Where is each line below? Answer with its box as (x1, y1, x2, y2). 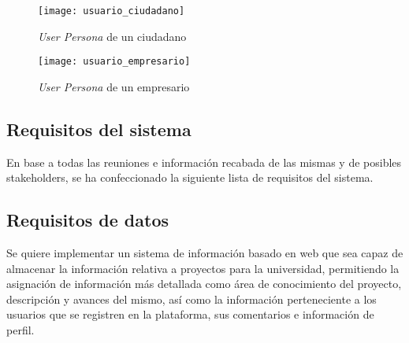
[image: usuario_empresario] (38, 56, 191, 68)
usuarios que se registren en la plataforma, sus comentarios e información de (6, 306, 374, 323)
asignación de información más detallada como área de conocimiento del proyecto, (6, 275, 402, 292)
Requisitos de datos (6, 208, 169, 232)
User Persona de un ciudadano (38, 28, 187, 44)
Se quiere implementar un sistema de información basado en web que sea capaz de (6, 245, 403, 261)
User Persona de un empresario (38, 78, 190, 94)
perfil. (6, 322, 35, 338)
